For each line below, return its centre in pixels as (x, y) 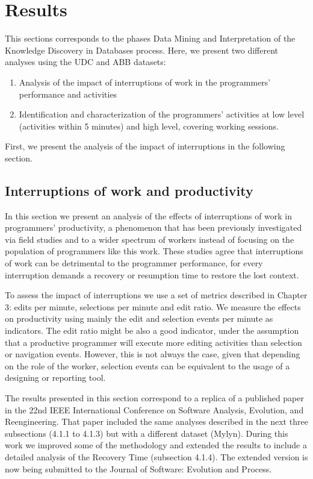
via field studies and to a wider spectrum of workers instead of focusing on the (150, 239)
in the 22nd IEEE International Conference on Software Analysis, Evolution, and (154, 409)
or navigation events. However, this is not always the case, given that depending (153, 354)
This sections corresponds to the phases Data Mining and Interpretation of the (150, 38)
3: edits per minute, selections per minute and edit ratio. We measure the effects (153, 306)
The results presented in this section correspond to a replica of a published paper (154, 397)
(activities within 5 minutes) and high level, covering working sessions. (149, 126)
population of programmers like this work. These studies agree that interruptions (154, 251)
